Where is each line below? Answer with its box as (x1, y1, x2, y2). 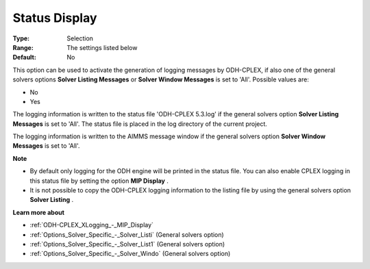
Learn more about (12, 208, 65, 216)
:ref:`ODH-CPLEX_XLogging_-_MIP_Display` (29, 221, 154, 229)
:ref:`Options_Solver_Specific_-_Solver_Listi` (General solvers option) (29, 230, 224, 239)
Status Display (12, 10, 97, 25)
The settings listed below (66, 43, 138, 51)
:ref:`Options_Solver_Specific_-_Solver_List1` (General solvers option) (29, 240, 225, 248)
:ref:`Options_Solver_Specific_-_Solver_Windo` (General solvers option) (29, 250, 231, 258)
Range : (12, 43, 34, 51)
